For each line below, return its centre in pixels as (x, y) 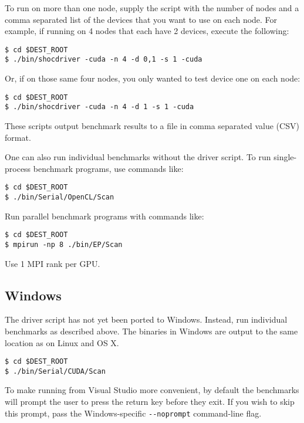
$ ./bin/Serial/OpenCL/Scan (60, 197)
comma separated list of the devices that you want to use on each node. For (141, 19)
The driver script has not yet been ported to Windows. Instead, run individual (146, 319)
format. (18, 137)
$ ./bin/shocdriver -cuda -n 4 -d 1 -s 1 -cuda (99, 107)
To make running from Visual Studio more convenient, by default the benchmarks (152, 390)
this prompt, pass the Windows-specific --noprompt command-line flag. (133, 413)
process (18, 168)
